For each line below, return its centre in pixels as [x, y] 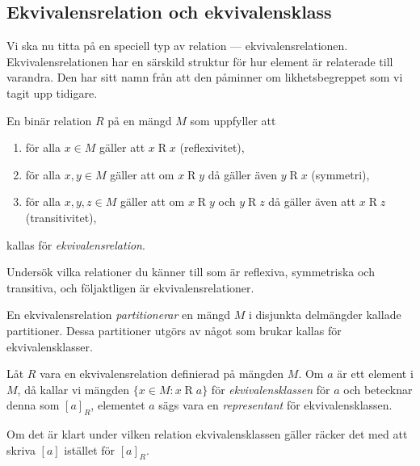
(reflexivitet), [212, 147]
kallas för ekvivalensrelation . [76, 244]
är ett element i [375, 374]
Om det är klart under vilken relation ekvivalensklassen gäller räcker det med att [207, 434]
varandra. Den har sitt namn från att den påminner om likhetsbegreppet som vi [205, 77]
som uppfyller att [233, 120]
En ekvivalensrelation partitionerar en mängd [118, 315]
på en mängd [140, 120]
